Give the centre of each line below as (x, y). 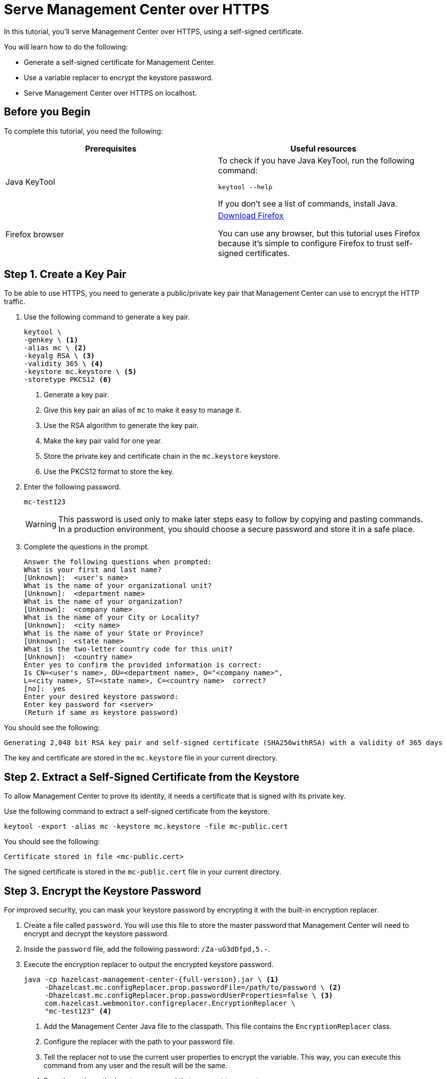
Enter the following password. (72, 487)
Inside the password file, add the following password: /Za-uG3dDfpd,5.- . (147, 949)
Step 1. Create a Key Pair (65, 274)
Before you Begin (47, 112)
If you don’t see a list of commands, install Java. (308, 203)
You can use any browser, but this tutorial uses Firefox (319, 233)
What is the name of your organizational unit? (118, 586)
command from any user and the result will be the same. (136, 1066)
